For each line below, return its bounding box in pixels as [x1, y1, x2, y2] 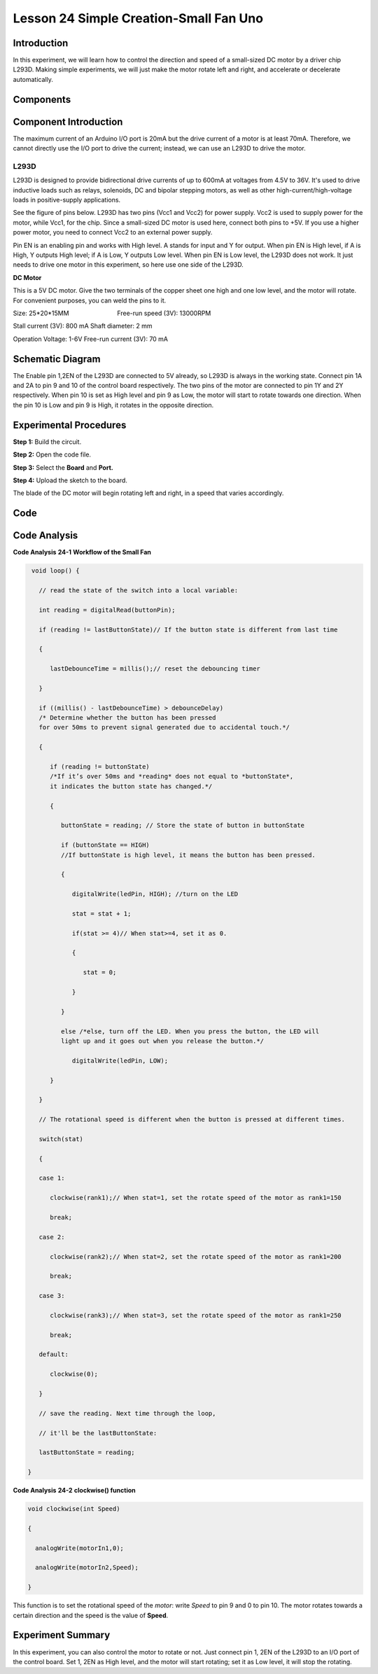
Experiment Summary [13, 1629, 111, 1641]
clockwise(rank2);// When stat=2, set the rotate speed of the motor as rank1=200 [50, 1253, 342, 1260]
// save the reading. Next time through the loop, [38, 1409, 216, 1417]
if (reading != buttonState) [50, 763, 150, 771]
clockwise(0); [50, 1370, 98, 1379]
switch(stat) [38, 1135, 84, 1143]
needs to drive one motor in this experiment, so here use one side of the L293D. [13, 260, 244, 269]
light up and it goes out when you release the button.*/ [60, 1037, 265, 1045]
